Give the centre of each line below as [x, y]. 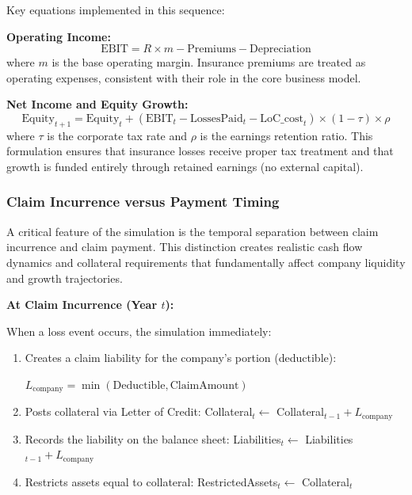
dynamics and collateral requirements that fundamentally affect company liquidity [206, 262]
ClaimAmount [204, 385]
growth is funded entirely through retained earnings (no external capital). [185, 166]
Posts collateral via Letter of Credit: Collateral [139, 411]
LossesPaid [217, 118]
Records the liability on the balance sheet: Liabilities [153, 438]
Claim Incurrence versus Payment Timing [143, 202]
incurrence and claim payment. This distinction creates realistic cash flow [185, 247]
